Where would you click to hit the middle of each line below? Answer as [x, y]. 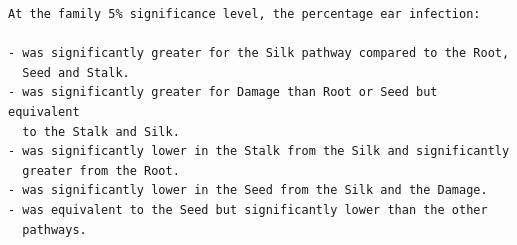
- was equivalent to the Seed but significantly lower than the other [248, 209]
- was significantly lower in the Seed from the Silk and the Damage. [248, 190]
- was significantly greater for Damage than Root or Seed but [223, 92]
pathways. [54, 229]
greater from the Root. [101, 170]
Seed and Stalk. [76, 72]
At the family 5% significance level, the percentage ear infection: [244, 14]
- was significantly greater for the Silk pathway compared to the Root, [259, 53]
